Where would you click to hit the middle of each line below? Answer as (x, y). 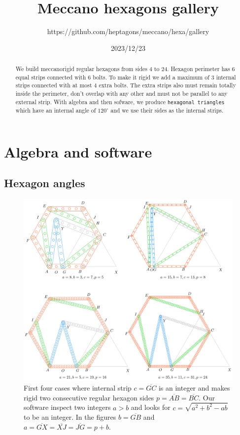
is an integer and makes (194, 388)
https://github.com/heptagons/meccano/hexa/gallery (128, 31)
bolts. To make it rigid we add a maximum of (151, 77)
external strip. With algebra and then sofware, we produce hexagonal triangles (120, 101)
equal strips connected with (51, 77)
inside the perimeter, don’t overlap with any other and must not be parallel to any (121, 94)
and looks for (151, 407)
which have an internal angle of (56, 110)
